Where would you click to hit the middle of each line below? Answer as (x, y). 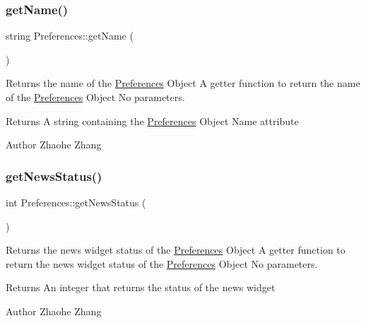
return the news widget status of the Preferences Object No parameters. (162, 263)
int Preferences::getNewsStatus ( (76, 202)
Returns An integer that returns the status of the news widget (141, 287)
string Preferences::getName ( (70, 36)
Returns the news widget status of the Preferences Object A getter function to (176, 250)
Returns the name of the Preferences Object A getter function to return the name (183, 83)
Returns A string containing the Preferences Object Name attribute (152, 121)
